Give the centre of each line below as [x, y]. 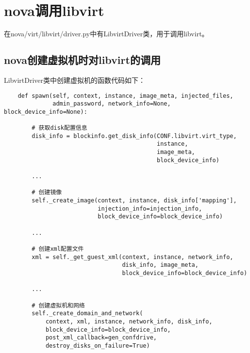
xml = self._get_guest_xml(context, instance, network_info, [133, 257]
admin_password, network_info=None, [112, 104]
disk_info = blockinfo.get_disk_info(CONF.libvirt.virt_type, [134, 136]
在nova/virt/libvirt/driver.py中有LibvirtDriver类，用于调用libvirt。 [106, 34]
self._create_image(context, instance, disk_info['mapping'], [134, 201]
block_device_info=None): [46, 112]
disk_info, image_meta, [160, 265]
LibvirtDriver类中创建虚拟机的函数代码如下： [75, 80]
